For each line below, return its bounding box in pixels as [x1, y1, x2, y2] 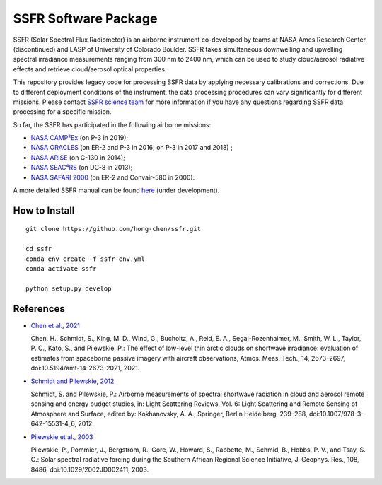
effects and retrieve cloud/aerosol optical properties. [13, 64, 167, 74]
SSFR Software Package [13, 11, 158, 26]
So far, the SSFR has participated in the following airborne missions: [13, 120, 212, 129]
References [13, 303, 65, 315]
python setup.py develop [25, 284, 112, 293]
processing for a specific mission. [13, 107, 112, 116]
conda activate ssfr [25, 264, 97, 272]
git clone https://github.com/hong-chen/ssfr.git [25, 225, 202, 233]
